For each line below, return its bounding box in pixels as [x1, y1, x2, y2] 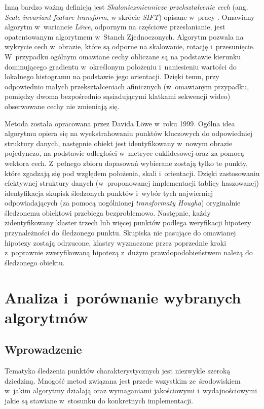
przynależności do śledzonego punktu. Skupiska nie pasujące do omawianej [5, 227, 236, 238]
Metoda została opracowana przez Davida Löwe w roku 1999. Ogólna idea [5, 118, 235, 128]
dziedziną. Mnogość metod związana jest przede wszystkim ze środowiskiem [5, 375, 241, 386]
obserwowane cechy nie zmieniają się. [5, 100, 120, 111]
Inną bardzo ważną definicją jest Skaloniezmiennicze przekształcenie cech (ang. [5, 2, 248, 12]
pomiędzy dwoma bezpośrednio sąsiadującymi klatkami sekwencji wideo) [5, 91, 231, 101]
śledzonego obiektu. [5, 257, 65, 267]
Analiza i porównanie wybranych [5, 287, 241, 308]
